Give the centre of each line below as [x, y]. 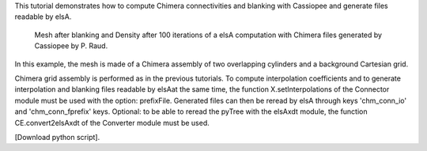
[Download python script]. [57, 137]
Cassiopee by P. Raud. [71, 46]
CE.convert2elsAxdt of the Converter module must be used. [112, 123]
